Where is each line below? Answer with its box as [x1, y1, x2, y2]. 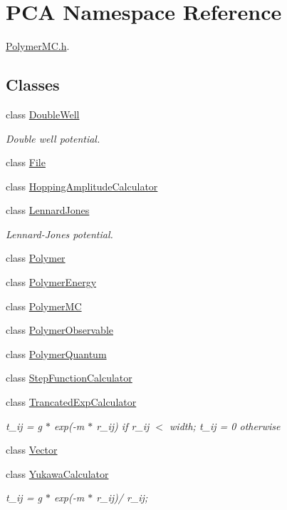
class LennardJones [6, 203, 90, 218]
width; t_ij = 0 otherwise [169, 418, 281, 433]
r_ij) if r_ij [96, 418, 150, 433]
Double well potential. [6, 131, 100, 146]
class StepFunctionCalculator [6, 370, 132, 385]
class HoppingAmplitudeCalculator [6, 178, 158, 193]
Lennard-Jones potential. [6, 226, 113, 241]
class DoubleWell [6, 106, 80, 121]
